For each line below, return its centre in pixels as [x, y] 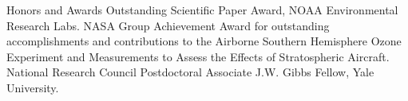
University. [33, 87]
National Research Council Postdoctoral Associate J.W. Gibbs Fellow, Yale [190, 72]
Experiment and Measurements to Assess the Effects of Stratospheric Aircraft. [198, 56]
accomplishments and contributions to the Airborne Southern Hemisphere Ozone [204, 41]
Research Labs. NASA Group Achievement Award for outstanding [168, 25]
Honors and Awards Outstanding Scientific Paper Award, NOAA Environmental [202, 10]
